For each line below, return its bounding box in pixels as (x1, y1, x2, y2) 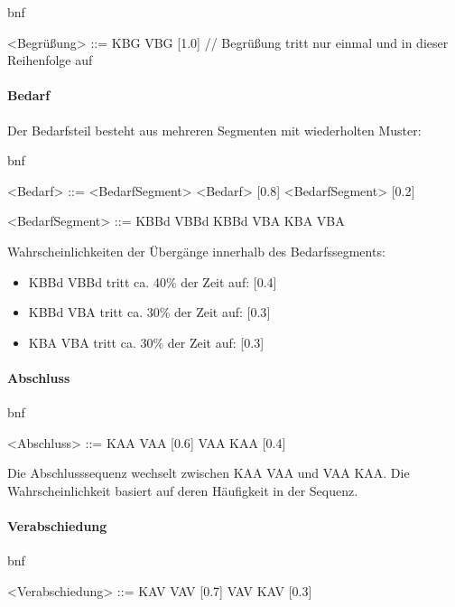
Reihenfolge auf (7, 51, 93, 70)
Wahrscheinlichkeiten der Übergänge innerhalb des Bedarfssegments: (7, 241, 385, 260)
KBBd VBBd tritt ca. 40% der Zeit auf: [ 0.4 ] (28, 272, 277, 291)
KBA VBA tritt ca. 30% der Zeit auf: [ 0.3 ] (28, 332, 265, 351)
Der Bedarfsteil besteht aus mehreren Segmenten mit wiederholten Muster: (7, 120, 422, 139)
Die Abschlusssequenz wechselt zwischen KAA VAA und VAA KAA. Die (7, 463, 410, 482)
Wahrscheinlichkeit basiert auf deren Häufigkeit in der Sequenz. (7, 481, 358, 500)
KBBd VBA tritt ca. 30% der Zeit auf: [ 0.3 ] (28, 303, 271, 322)
